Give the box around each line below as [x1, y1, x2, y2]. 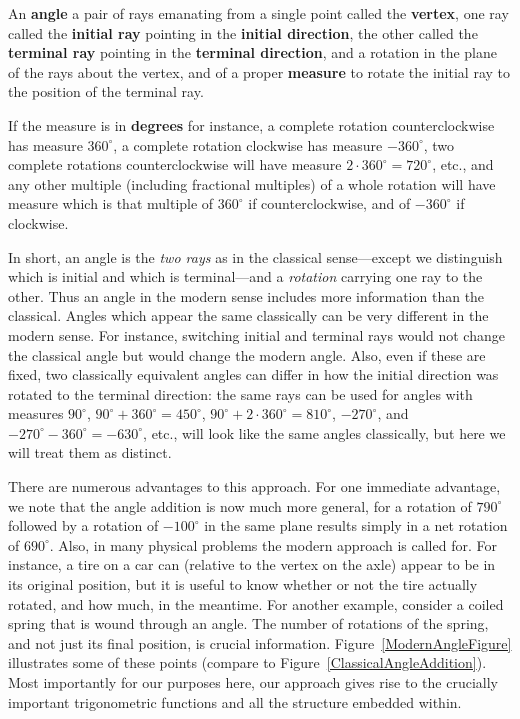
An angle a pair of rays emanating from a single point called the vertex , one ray [8, 3, 509, 23]
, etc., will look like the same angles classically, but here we [143, 422, 506, 443]
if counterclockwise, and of [248, 193, 411, 214]
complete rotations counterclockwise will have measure [8, 154, 342, 175]
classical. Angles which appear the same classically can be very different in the [8, 305, 489, 326]
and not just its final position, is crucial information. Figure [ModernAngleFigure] [8, 632, 512, 653]
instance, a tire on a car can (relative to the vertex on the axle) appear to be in [8, 554, 496, 575]
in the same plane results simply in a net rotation [204, 515, 508, 536]
